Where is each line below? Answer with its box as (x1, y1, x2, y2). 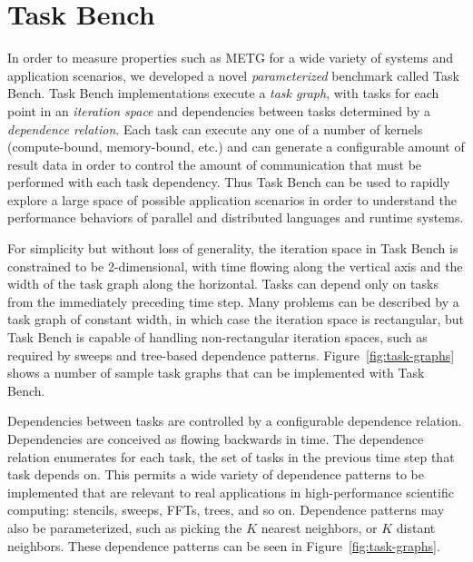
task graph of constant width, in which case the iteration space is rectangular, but (7, 310, 464, 329)
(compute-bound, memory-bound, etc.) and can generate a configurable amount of (7, 137, 465, 156)
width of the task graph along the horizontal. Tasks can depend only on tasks (7, 274, 439, 293)
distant (396, 518, 436, 537)
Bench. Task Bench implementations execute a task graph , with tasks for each (7, 84, 439, 103)
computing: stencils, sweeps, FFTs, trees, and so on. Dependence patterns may (7, 500, 445, 519)
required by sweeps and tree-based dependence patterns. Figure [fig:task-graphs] (7, 345, 455, 364)
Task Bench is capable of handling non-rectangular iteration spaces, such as (7, 328, 428, 347)
